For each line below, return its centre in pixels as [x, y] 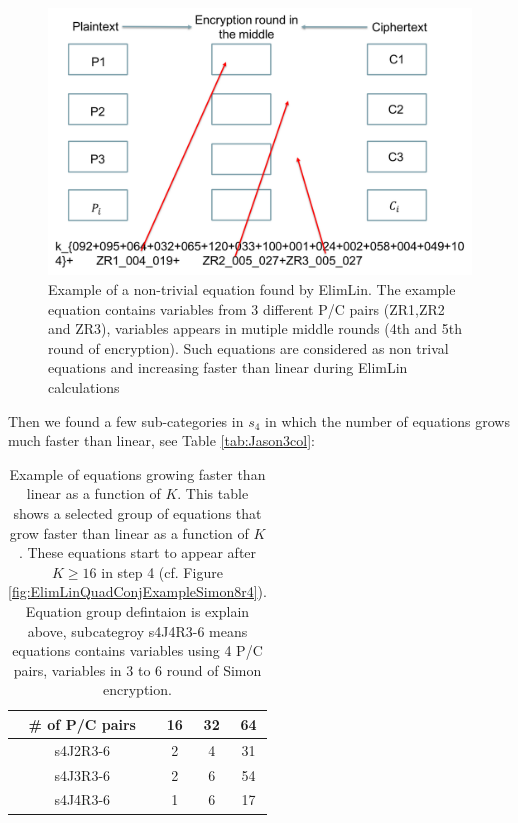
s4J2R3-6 [82, 749]
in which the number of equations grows [387, 420]
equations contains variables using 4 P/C [137, 650]
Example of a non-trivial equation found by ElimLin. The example [252, 289]
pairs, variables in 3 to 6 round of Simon [137, 669]
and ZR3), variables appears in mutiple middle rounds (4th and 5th [255, 328]
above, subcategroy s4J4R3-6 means [137, 630]
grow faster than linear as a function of [129, 532]
